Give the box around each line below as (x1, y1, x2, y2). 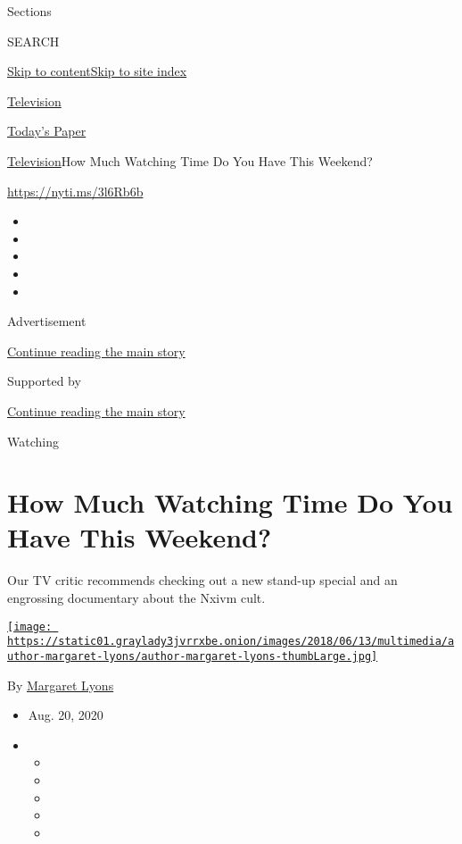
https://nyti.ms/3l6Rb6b (7, 181, 144, 200)
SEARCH (7, 31, 60, 50)
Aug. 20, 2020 (28, 706, 103, 724)
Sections (7, 2, 52, 20)
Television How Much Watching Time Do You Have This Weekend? (7, 151, 373, 170)
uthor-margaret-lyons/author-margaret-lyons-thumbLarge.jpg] (7, 649, 378, 663)
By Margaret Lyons (7, 675, 114, 694)
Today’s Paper (7, 121, 87, 140)
